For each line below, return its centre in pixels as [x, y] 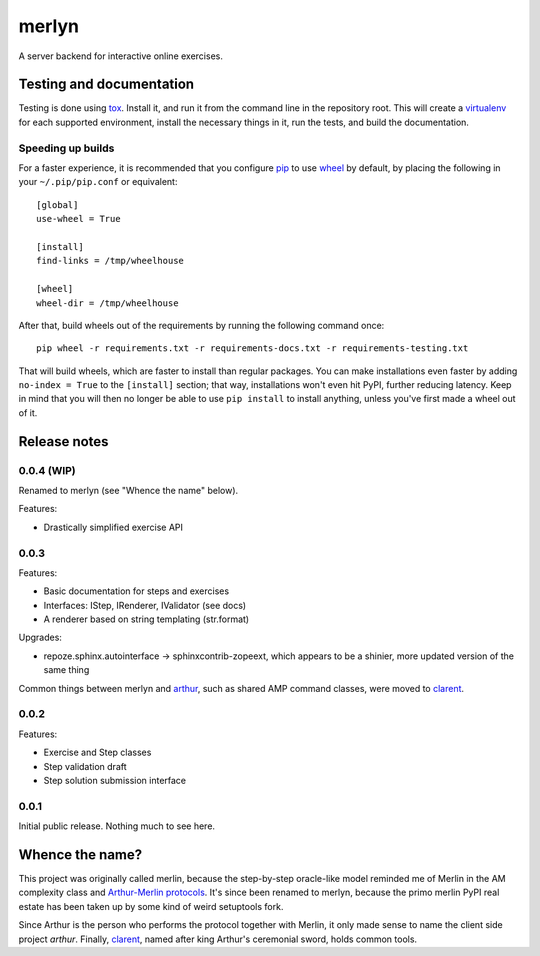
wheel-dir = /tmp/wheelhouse [107, 303]
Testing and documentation [106, 84]
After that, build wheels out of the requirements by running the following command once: [201, 325]
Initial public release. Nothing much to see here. [116, 826]
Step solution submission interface [115, 780]
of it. [28, 412]
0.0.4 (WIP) [47, 470]
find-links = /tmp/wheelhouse [110, 261]
